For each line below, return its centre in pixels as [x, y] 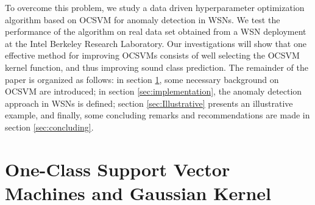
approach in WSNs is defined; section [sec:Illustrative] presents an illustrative [149, 103]
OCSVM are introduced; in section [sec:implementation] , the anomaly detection [154, 91]
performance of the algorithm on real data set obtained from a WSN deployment [156, 31]
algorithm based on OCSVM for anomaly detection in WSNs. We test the [143, 19]
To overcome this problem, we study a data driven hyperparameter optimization [155, 7]
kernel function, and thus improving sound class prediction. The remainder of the [157, 67]
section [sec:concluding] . [49, 127]
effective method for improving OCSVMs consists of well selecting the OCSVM [152, 55]
